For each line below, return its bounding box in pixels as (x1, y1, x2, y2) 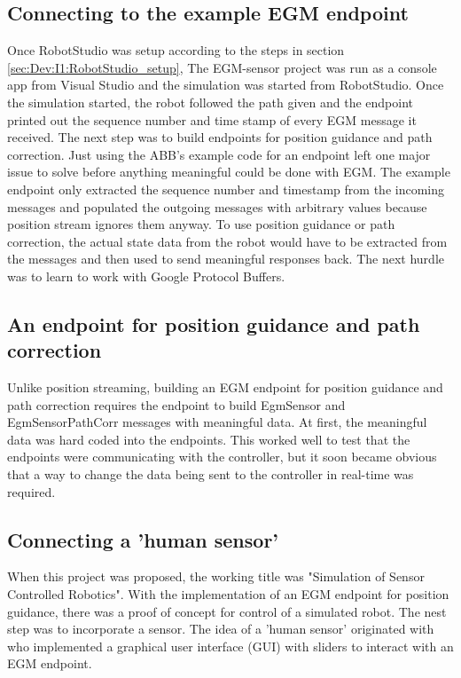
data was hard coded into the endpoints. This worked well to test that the (7, 430, 410, 448)
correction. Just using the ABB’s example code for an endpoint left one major (7, 145, 431, 163)
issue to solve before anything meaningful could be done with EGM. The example (7, 162, 450, 181)
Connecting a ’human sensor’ (7, 525, 279, 553)
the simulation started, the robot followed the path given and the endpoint (7, 92, 413, 111)
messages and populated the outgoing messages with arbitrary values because (7, 197, 427, 216)
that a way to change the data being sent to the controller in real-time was (7, 465, 414, 484)
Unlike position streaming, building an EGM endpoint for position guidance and (7, 378, 443, 397)
